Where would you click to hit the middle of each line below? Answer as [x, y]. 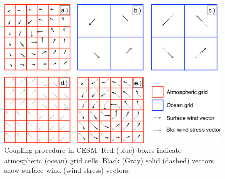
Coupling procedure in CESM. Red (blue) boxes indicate [93, 150]
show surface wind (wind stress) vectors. [67, 170]
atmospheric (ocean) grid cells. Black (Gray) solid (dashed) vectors [109, 160]
